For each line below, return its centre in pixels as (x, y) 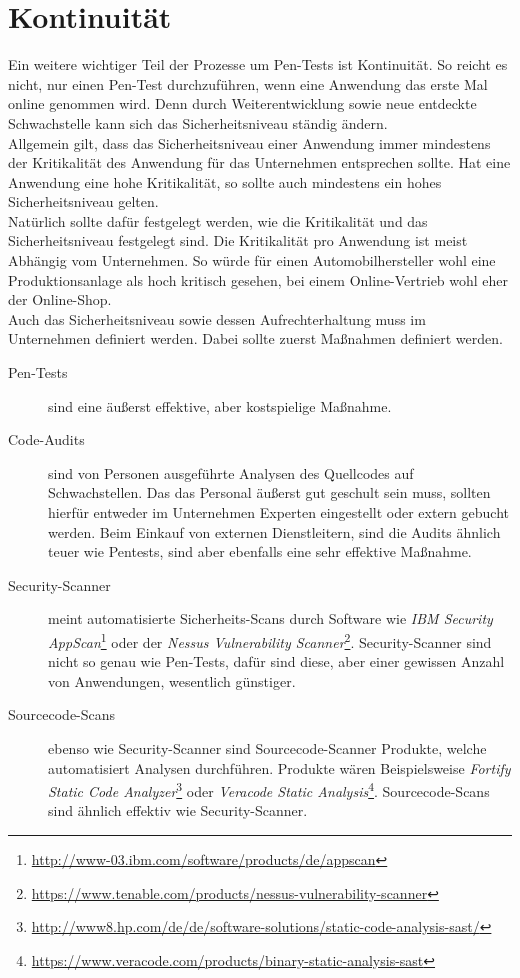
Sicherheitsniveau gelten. (83, 201)
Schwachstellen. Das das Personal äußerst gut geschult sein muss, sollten (269, 492)
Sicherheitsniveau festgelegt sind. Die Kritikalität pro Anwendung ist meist (238, 240)
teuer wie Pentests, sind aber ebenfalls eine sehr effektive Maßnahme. (260, 551)
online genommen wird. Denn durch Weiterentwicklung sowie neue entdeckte (242, 103)
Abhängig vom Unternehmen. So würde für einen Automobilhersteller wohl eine (252, 260)
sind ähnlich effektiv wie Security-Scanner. (178, 810)
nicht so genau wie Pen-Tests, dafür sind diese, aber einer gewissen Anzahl (276, 661)
